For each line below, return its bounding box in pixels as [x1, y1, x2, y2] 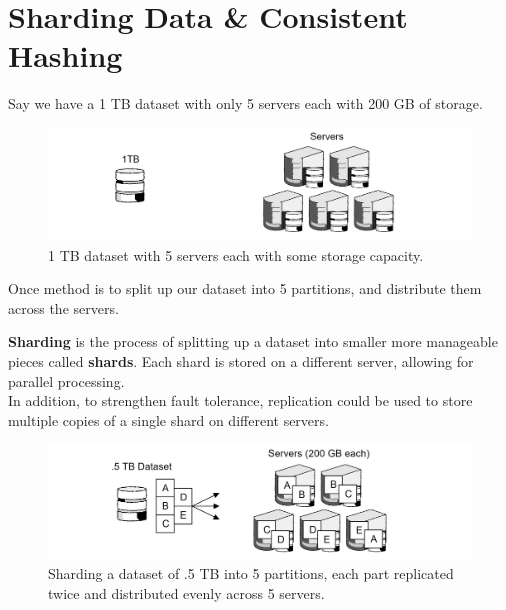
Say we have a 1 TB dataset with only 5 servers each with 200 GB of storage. [8, 93, 483, 114]
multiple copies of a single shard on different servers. [8, 409, 329, 430]
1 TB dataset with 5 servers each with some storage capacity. [48, 244, 424, 265]
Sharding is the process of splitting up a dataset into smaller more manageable [8, 331, 498, 352]
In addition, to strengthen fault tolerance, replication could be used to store [8, 390, 473, 411]
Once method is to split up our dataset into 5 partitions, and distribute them [8, 278, 482, 299]
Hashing [8, 35, 123, 76]
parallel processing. [8, 370, 125, 391]
